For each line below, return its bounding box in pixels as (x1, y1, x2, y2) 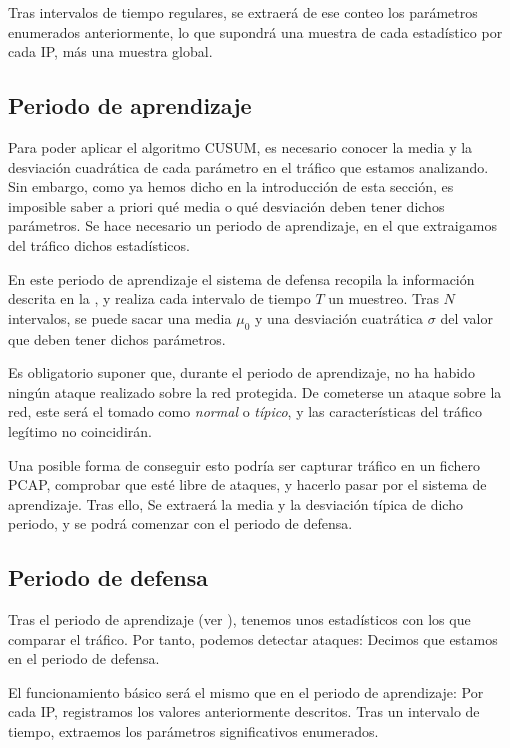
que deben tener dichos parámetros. (8, 328, 226, 349)
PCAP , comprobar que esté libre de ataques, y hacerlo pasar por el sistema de (8, 474, 487, 495)
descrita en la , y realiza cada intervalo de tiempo (8, 288, 311, 309)
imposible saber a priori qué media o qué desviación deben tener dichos (8, 195, 445, 216)
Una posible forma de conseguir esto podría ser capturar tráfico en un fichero (8, 454, 480, 475)
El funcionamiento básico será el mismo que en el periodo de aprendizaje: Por (8, 681, 484, 702)
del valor (440, 307, 493, 328)
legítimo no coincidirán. (8, 420, 152, 441)
